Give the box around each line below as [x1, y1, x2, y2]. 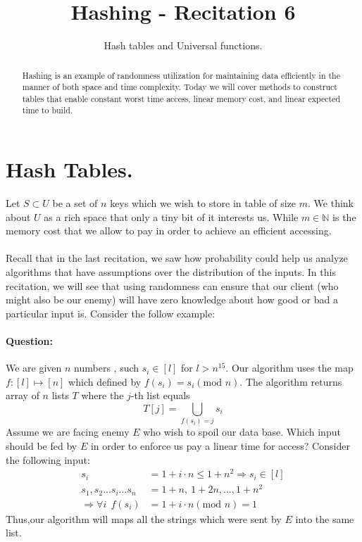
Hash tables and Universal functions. [104, 38, 263, 53]
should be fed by [6, 438, 77, 453]
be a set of [52, 196, 98, 210]
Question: [6, 334, 53, 348]
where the [81, 388, 124, 403]
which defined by [68, 374, 142, 389]
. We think [308, 196, 354, 210]
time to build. [22, 104, 73, 116]
